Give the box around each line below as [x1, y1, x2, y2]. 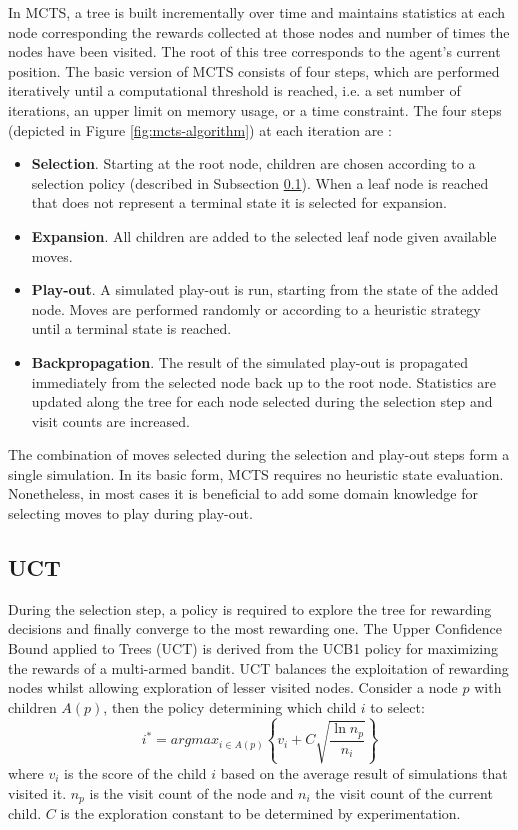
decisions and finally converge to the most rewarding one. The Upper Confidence [8, 618, 502, 639]
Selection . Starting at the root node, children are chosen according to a [31, 153, 476, 174]
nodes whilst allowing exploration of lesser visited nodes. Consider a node [8, 677, 458, 698]
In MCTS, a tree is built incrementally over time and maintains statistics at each [8, 2, 506, 22]
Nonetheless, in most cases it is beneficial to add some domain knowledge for [8, 483, 478, 504]
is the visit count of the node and [89, 782, 294, 803]
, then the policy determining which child [103, 696, 357, 717]
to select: [370, 696, 425, 717]
